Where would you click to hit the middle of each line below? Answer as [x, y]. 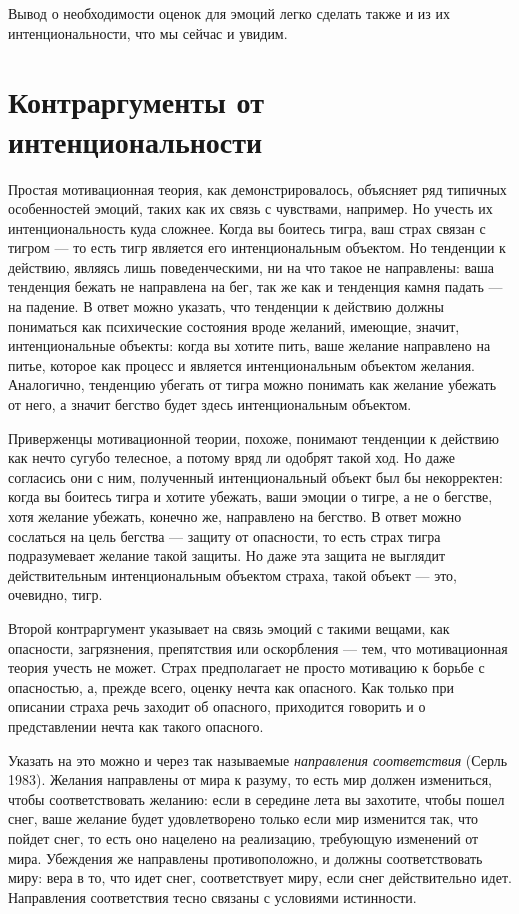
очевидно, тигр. [55, 594]
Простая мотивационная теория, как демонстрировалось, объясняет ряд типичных [257, 188]
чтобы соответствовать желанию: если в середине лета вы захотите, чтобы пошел [256, 798]
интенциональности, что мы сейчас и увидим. [148, 32]
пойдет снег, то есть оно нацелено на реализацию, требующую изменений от [243, 837]
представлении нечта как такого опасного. [136, 725]
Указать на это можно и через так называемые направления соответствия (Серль [258, 759]
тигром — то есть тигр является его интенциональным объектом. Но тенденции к [257, 247]
